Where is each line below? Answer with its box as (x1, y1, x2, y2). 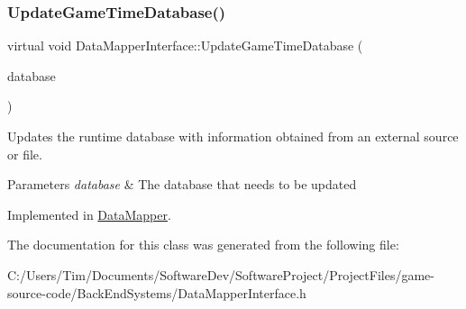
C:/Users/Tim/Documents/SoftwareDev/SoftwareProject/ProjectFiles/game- (7, 265, 434, 284)
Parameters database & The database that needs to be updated (7, 175, 357, 194)
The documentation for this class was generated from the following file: (7, 235, 399, 254)
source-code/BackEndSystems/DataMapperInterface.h (7, 283, 306, 302)
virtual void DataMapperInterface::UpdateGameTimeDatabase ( (7, 36, 363, 55)
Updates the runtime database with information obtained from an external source (7, 127, 459, 145)
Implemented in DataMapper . (7, 204, 171, 223)
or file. (7, 144, 42, 163)
